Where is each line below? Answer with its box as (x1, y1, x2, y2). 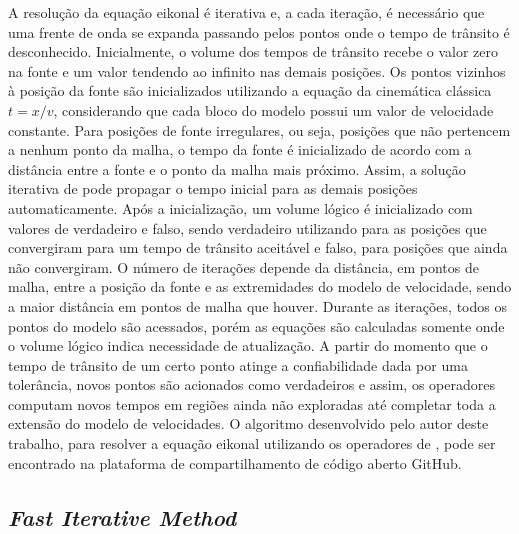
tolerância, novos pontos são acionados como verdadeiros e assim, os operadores (8, 374, 495, 395)
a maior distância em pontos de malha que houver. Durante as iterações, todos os (8, 295, 507, 316)
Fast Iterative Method (8, 501, 237, 532)
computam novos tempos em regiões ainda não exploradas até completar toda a (8, 393, 496, 414)
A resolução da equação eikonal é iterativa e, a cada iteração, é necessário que (8, 2, 485, 22)
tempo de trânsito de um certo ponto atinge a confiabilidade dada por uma (8, 354, 468, 375)
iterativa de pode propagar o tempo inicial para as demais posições (8, 178, 418, 199)
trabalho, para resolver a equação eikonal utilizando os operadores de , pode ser (8, 433, 496, 454)
